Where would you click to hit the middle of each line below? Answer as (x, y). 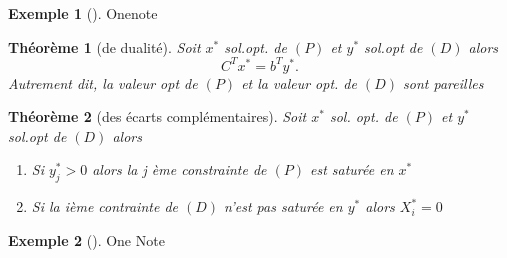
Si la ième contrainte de (104, 206)
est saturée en (351, 169)
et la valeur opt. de (299, 82)
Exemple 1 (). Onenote (83, 13)
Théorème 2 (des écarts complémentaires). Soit (157, 116)
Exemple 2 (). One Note (86, 239)
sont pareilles (443, 82)
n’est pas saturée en (283, 206)
